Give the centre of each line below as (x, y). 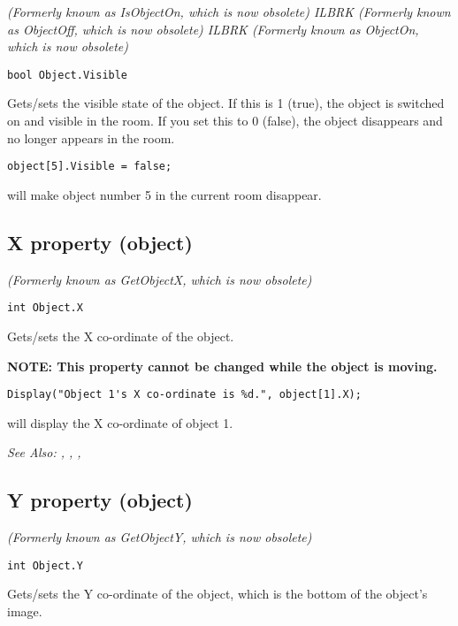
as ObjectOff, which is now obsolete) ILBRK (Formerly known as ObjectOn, (213, 29)
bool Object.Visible (68, 75)
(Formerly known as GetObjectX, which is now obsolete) (160, 279)
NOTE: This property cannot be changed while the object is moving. (222, 366)
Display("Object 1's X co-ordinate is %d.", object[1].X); (184, 395)
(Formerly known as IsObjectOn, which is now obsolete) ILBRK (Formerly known (229, 11)
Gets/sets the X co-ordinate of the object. (121, 336)
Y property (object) (100, 500)
